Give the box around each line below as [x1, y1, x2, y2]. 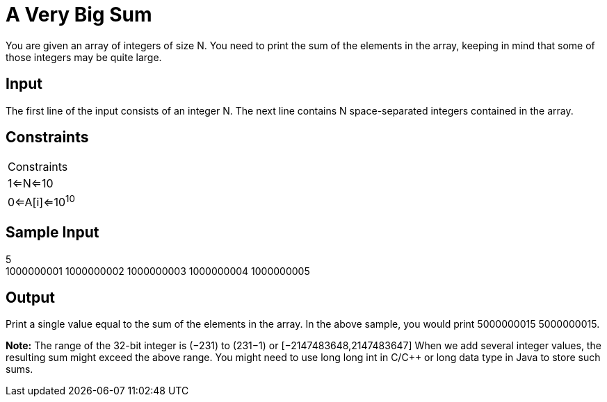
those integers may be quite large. [6, 51, 162, 63]
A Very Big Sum [6, 3, 152, 26]
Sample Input [6, 224, 99, 242]
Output [6, 289, 55, 307]
